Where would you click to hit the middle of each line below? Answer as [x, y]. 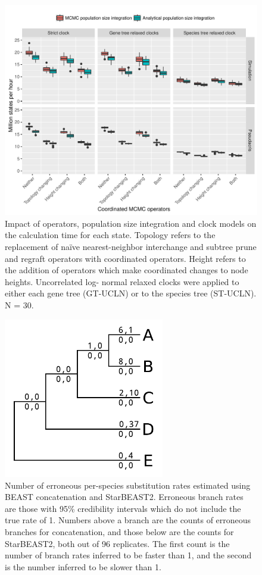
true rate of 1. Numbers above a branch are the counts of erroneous [128, 520]
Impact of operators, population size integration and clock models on [131, 223]
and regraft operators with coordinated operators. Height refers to [125, 258]
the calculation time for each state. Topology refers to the [110, 235]
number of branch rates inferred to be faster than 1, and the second [128, 555]
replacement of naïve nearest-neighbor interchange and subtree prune [131, 246]
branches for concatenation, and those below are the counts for [119, 532]
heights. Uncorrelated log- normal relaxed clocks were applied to [122, 281]
